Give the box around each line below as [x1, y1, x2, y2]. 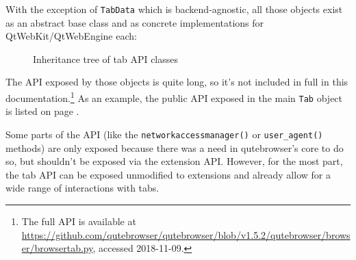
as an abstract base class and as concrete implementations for [5, 15, 264, 29]
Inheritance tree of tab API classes [33, 51, 179, 66]
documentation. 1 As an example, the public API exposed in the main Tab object [5, 89, 343, 105]
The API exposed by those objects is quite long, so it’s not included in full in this [5, 75, 348, 89]
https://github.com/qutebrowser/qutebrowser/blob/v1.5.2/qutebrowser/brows [21, 227, 351, 242]
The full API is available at [21, 213, 136, 228]
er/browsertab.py [21, 241, 93, 255]
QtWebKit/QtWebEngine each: [5, 29, 137, 43]
